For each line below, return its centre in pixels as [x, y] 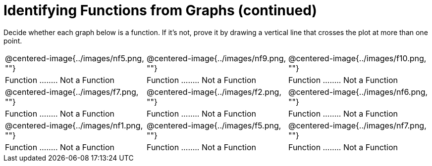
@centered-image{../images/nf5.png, [75, 58]
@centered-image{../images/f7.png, [72, 92]
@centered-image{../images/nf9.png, [216, 58]
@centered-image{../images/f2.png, [214, 92]
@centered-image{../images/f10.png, [357, 58]
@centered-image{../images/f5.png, [214, 125]
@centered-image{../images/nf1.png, [74, 125]
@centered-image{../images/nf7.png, [357, 125]
